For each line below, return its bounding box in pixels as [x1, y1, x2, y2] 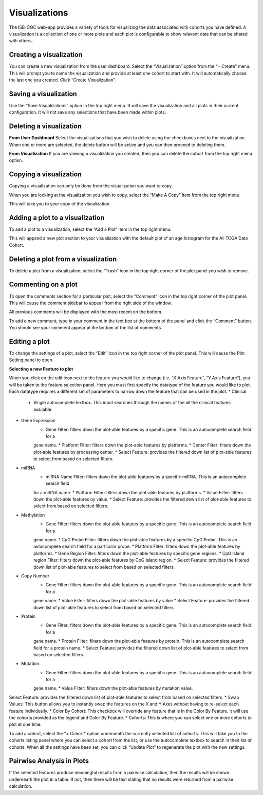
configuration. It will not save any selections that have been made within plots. [9, 110, 166, 115]
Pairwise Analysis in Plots [9, 757, 89, 765]
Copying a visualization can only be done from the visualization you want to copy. [9, 183, 173, 189]
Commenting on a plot [9, 280, 78, 289]
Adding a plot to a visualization [9, 213, 105, 222]
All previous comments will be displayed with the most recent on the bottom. [9, 309, 163, 315]
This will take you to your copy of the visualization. [9, 201, 111, 207]
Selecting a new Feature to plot [9, 366, 73, 372]
